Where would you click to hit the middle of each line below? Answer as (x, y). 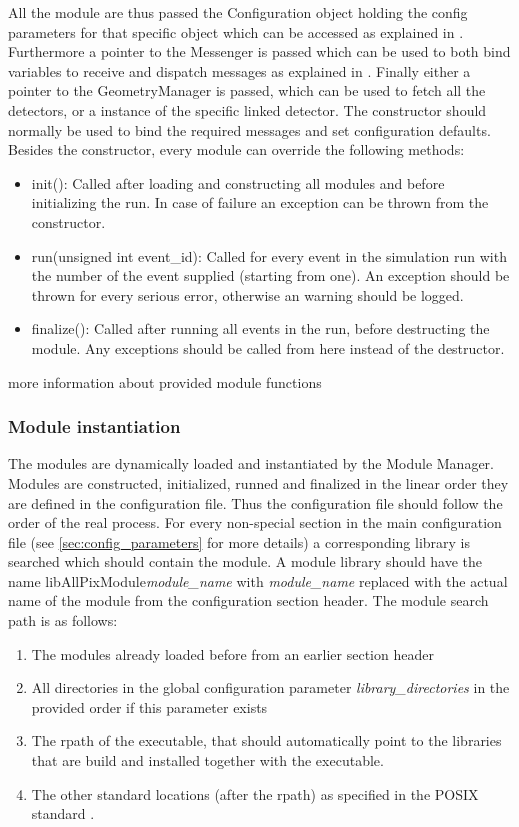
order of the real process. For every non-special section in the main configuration (255, 522)
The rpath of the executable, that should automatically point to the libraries (266, 740)
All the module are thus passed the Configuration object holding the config (238, 12)
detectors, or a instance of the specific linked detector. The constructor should (247, 109)
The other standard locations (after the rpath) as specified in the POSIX (255, 793)
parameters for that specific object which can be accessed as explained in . (236, 31)
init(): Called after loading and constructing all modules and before (238, 182)
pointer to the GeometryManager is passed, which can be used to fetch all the (247, 90)
